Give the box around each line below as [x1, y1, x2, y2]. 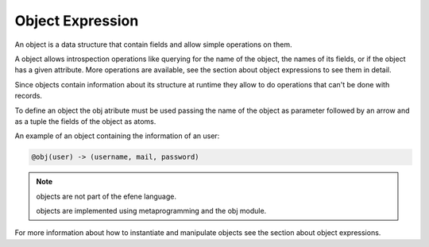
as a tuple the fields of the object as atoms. [14, 116, 157, 126]
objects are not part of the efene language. [36, 191, 177, 201]
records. [14, 91, 43, 101]
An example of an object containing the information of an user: [14, 131, 220, 141]
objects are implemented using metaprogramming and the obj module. [36, 206, 267, 216]
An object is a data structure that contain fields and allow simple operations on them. [14, 40, 292, 49]
